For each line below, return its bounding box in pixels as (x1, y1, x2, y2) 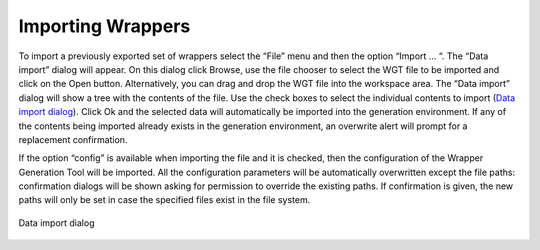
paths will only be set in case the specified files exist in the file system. (18, 194, 311, 206)
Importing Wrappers (18, 15, 191, 37)
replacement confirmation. (18, 133, 128, 145)
